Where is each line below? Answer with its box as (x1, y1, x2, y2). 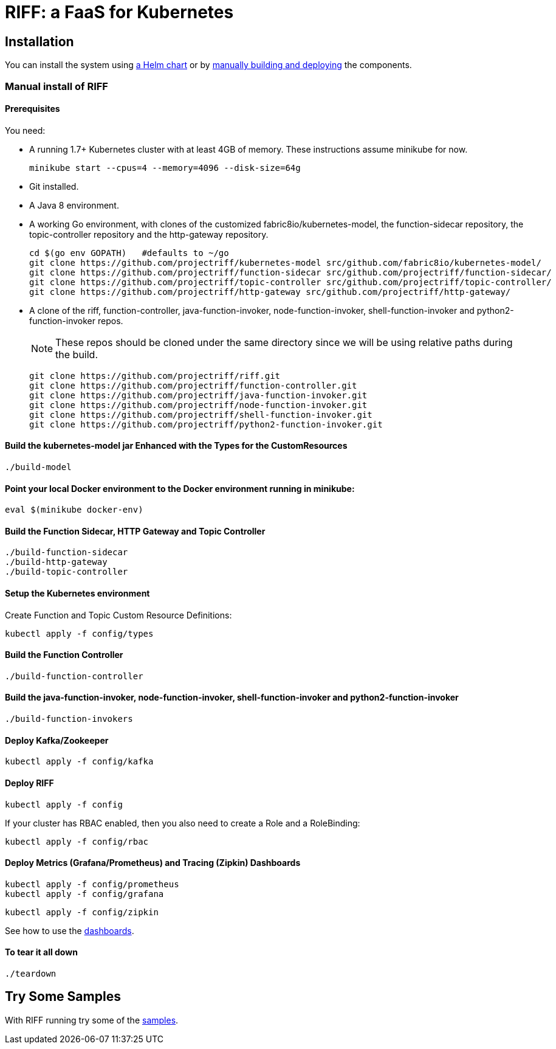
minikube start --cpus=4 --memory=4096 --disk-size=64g (29, 162, 301, 173)
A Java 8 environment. (29, 199, 119, 210)
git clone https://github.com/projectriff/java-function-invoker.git (29, 390, 368, 400)
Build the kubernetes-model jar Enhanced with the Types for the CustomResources (5, 440, 348, 451)
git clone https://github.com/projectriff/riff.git (29, 370, 281, 381)
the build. (55, 348, 98, 361)
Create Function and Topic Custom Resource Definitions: (5, 609, 232, 620)
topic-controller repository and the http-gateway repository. (29, 229, 269, 240)
